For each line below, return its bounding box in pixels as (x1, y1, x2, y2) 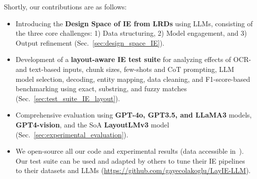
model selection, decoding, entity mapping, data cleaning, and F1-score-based (15, 73, 250, 84)
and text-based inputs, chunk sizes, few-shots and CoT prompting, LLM (15, 63, 234, 74)
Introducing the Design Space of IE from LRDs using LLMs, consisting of (15, 18, 253, 28)
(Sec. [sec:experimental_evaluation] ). (15, 129, 128, 139)
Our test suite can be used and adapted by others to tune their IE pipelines (15, 155, 245, 166)
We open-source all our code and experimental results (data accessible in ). (15, 146, 244, 156)
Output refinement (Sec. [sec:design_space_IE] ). (15, 37, 165, 48)
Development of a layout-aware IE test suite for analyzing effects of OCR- (15, 54, 252, 64)
